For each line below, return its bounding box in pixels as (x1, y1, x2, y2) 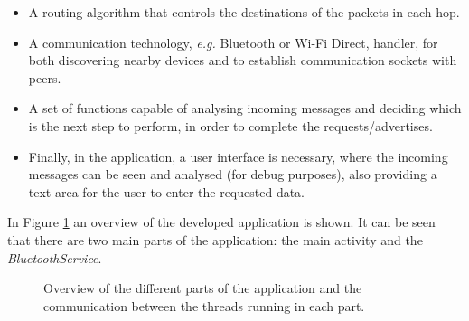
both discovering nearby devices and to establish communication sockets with (28, 51, 457, 70)
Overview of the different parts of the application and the (43, 279, 362, 297)
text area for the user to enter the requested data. (28, 182, 305, 201)
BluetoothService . (7, 248, 102, 267)
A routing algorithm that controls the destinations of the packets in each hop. (28, 3, 460, 21)
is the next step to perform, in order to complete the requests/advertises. (28, 116, 433, 135)
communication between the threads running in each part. (43, 296, 365, 315)
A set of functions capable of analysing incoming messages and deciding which (28, 99, 462, 118)
